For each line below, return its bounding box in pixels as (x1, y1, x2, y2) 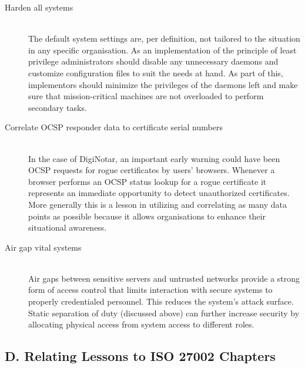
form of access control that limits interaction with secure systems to (28, 283, 273, 296)
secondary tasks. (28, 101, 87, 113)
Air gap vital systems (5, 241, 82, 253)
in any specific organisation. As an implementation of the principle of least (28, 43, 297, 56)
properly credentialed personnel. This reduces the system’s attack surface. (28, 295, 294, 308)
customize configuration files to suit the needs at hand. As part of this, (28, 66, 283, 79)
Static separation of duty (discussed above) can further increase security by (28, 306, 300, 319)
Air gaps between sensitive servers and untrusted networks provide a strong (28, 272, 300, 284)
